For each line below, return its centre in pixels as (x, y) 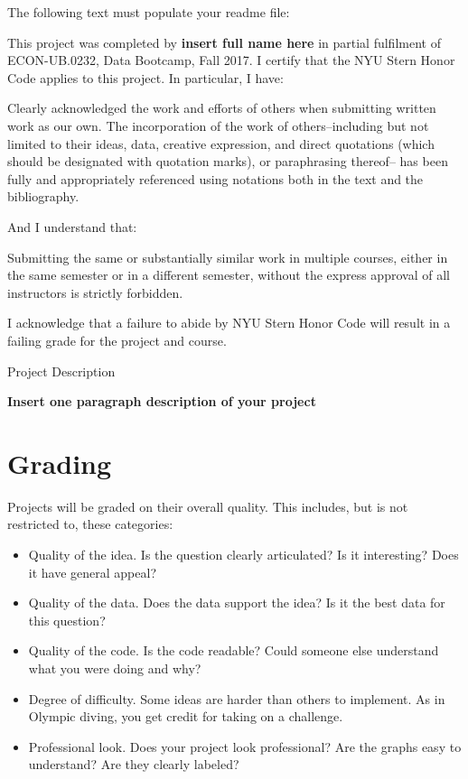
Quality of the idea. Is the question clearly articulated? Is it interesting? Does (243, 554)
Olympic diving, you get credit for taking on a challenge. (186, 716)
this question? (67, 620)
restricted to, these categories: (90, 524)
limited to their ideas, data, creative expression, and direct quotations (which (221, 143)
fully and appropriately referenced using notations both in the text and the (215, 178)
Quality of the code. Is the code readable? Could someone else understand (234, 650)
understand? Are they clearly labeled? (134, 764)
